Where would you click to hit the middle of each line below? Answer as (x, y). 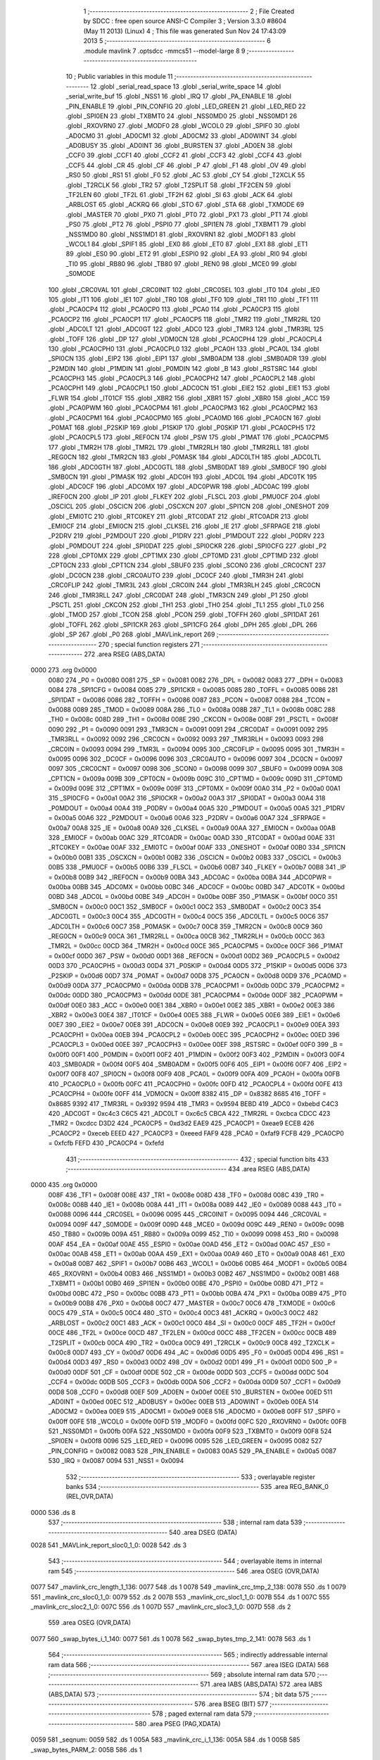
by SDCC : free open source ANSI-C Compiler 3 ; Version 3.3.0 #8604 (185, 21)
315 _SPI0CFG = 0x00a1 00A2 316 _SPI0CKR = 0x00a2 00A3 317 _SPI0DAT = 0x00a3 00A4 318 (187, 798)
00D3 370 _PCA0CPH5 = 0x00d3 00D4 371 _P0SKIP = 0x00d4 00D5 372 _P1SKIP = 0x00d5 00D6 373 (198, 966)
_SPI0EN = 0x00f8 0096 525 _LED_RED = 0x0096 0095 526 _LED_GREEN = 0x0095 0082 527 (185, 1441)
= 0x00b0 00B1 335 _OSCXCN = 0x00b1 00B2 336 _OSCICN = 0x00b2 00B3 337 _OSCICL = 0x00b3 (195, 857)
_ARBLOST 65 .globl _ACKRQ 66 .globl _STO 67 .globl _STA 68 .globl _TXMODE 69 (185, 205)
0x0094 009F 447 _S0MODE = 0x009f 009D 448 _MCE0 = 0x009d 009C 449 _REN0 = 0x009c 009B (196, 1224)
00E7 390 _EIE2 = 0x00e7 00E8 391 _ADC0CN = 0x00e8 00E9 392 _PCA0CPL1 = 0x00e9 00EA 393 (194, 1025)
